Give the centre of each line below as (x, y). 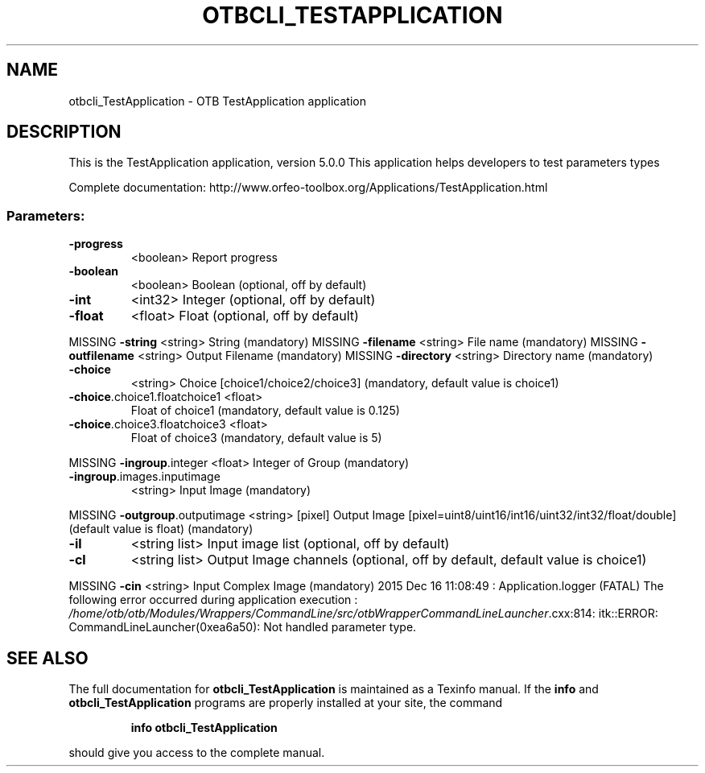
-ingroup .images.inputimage (144, 477)
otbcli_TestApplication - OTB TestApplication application (217, 101)
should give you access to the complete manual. (197, 753)
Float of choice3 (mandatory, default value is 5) (256, 438)
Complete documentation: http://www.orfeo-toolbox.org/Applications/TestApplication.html (308, 188)
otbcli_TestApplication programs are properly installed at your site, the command (286, 703)
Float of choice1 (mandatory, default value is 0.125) (265, 411)
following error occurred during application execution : (213, 600)
